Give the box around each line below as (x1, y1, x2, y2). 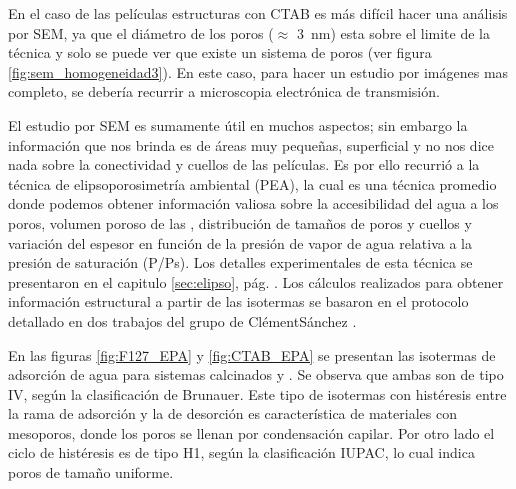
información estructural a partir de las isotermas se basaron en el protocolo (8, 291, 469, 312)
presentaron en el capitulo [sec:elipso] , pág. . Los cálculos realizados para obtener (8, 271, 504, 292)
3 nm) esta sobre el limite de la (296, 22, 490, 43)
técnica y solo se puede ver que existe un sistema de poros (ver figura (8, 42, 432, 63)
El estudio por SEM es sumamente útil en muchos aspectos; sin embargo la (8, 114, 468, 135)
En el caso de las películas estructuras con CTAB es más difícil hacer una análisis (8, 3, 508, 23)
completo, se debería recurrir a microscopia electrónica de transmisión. (8, 81, 440, 102)
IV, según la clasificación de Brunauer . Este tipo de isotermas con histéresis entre (8, 383, 507, 404)
